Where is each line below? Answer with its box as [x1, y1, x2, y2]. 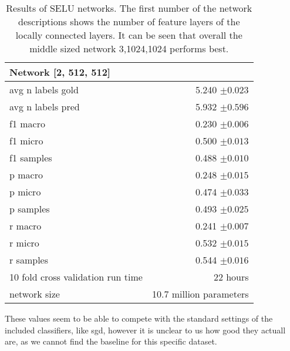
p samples [9, 202, 50, 215]
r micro [9, 236, 39, 249]
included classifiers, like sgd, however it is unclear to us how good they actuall [5, 323, 286, 336]
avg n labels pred [9, 100, 80, 113]
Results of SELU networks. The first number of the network [6, 1, 252, 15]
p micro [9, 185, 41, 198]
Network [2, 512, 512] [9, 65, 110, 79]
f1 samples [9, 151, 52, 164]
